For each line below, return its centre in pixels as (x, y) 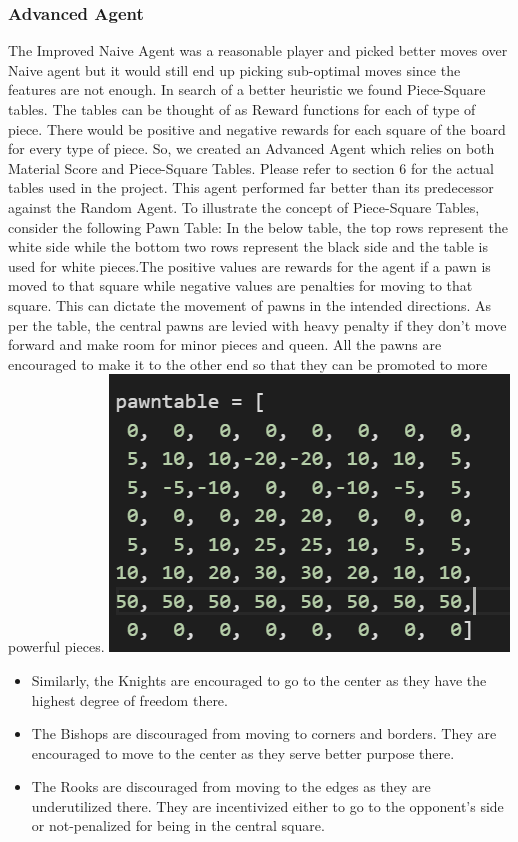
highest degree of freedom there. (129, 699)
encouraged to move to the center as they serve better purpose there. (243, 752)
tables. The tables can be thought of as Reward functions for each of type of (242, 109)
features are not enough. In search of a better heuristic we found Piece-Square (247, 89)
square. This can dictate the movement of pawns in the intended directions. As (250, 304)
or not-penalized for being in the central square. (178, 825)
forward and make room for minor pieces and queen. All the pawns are (225, 344)
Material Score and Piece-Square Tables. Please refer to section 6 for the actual (251, 167)
